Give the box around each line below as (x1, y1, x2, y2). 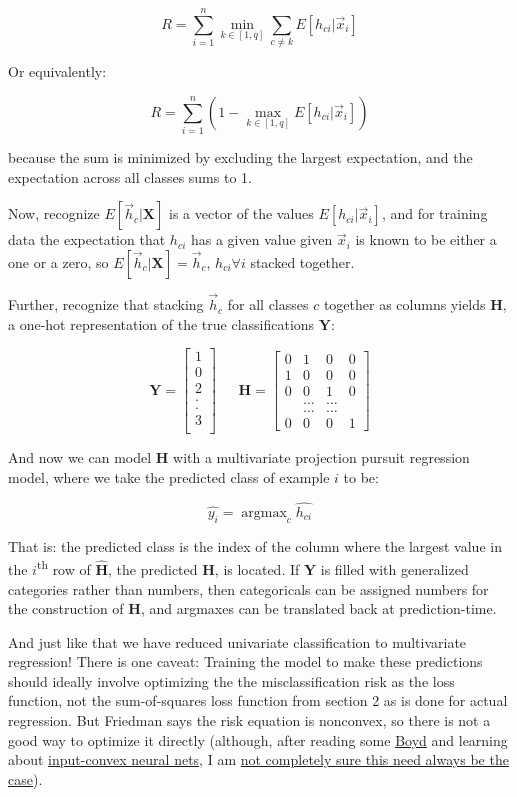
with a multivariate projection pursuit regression (173, 447, 470, 468)
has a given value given (190, 229, 333, 250)
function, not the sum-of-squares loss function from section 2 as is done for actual (8, 690, 508, 711)
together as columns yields (323, 294, 486, 315)
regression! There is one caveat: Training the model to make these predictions (8, 651, 483, 672)
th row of (36, 556, 91, 579)
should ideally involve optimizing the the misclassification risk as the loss (8, 670, 455, 691)
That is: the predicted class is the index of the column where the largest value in (8, 535, 502, 556)
